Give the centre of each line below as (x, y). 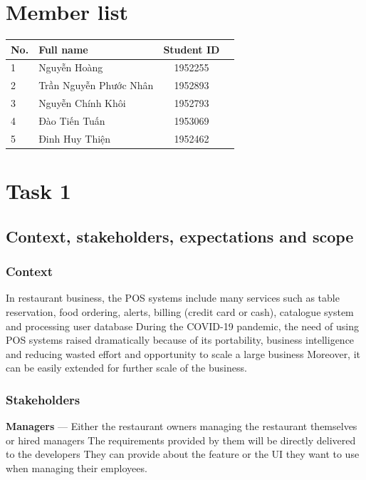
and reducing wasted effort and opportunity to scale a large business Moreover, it (183, 353)
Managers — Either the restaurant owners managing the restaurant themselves (182, 426)
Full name (63, 49)
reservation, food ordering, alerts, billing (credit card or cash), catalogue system (180, 311)
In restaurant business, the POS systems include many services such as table (173, 298)
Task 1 (38, 191)
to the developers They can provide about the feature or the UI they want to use (183, 454)
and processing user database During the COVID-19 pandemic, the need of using (182, 326)
